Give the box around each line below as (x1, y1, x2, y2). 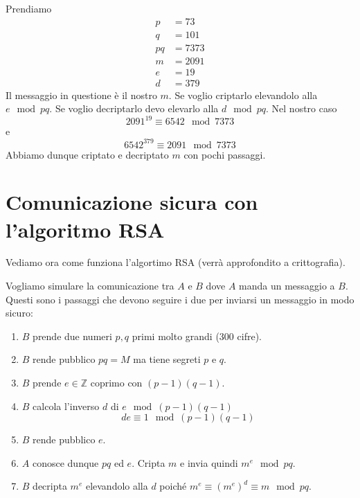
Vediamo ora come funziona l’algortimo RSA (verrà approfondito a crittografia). (6, 255, 345, 269)
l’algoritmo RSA (6, 215, 165, 243)
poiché (159, 479, 187, 493)
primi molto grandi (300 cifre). (132, 328, 262, 343)
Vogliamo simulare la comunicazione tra (6, 278, 174, 293)
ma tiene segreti (133, 352, 201, 366)
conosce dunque (32, 455, 99, 470)
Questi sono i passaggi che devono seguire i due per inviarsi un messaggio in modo (6, 292, 354, 306)
